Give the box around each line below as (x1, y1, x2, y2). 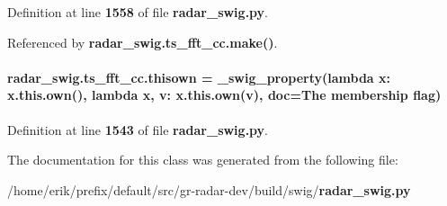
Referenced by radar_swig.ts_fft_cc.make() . (7, 32, 278, 51)
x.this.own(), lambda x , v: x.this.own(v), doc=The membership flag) (7, 85, 442, 104)
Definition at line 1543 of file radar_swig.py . (7, 120, 269, 139)
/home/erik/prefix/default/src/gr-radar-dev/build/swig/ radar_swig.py (7, 180, 411, 199)
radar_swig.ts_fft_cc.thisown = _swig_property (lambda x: (7, 67, 391, 86)
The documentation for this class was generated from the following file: (7, 150, 398, 169)
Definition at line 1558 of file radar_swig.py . (7, 3, 269, 21)
